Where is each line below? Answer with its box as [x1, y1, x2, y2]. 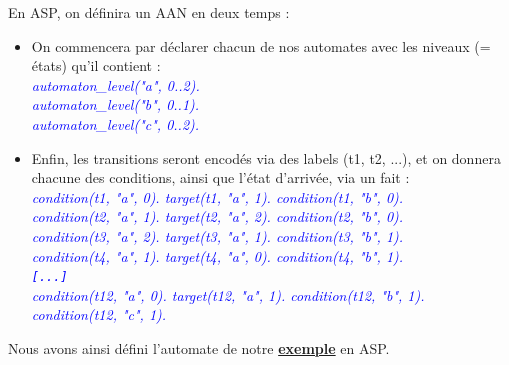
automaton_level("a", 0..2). [31, 74, 200, 95]
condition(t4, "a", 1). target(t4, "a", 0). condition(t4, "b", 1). [31, 245, 404, 266]
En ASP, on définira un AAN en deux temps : [8, 2, 290, 22]
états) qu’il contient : [31, 55, 161, 76]
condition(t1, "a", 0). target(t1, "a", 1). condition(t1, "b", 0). [31, 186, 404, 207]
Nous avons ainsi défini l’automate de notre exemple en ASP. [8, 337, 390, 358]
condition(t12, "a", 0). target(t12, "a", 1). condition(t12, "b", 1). [31, 284, 425, 305]
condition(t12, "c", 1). [31, 304, 167, 325]
